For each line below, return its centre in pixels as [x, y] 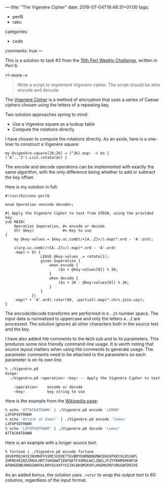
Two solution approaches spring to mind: [47, 114]
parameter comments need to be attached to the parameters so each [75, 354]
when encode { [64, 265]
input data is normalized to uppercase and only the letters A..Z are [73, 318]
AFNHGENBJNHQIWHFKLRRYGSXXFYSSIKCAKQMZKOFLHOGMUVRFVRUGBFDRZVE [72, 465]
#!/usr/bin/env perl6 [27, 196]
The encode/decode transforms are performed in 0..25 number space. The [82, 313]
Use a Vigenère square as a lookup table [54, 124]
